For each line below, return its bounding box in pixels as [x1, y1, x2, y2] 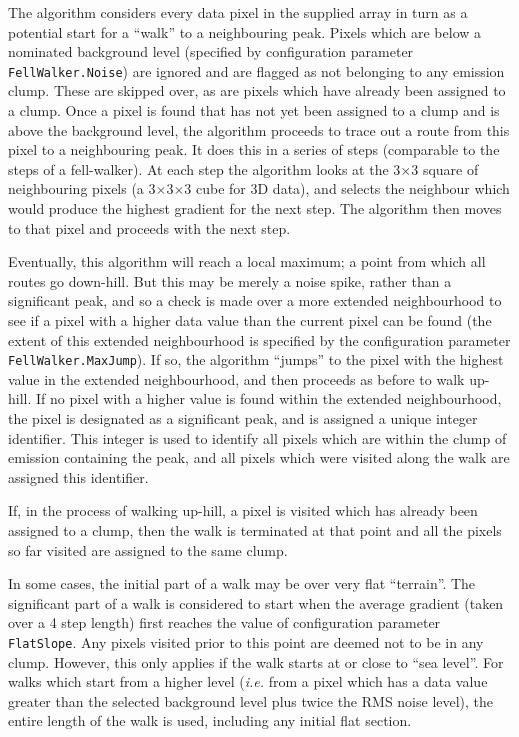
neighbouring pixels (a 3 [8, 178, 156, 199]
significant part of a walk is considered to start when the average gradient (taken [8, 592, 504, 613]
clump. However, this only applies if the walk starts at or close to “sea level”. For [8, 651, 504, 672]
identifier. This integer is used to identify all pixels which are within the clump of [8, 427, 507, 448]
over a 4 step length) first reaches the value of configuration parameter [8, 612, 441, 633]
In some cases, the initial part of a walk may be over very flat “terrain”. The [8, 573, 476, 594]
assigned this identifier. [8, 466, 149, 487]
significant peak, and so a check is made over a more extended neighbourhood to [8, 290, 502, 311]
